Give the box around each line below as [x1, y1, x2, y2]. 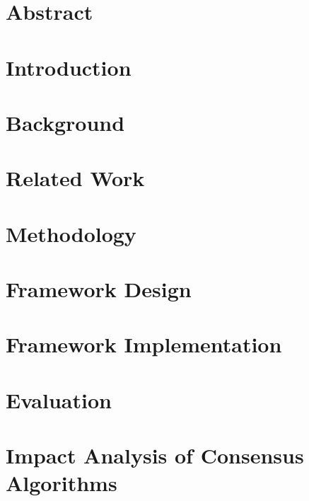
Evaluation [6, 385, 112, 414]
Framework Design [6, 275, 192, 304]
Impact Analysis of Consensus [6, 441, 304, 470]
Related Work [6, 163, 145, 192]
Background [6, 108, 125, 137]
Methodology [6, 219, 136, 248]
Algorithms [6, 468, 117, 497]
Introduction [6, 52, 132, 81]
